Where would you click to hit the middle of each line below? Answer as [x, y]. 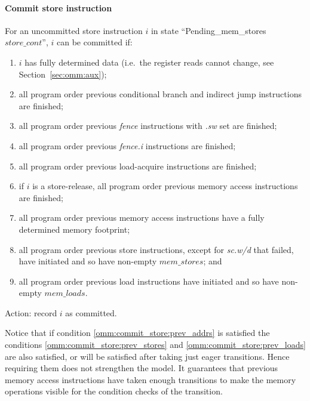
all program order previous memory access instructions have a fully [142, 218]
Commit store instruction [59, 7]
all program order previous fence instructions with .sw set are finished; [148, 126]
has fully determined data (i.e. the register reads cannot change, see [149, 62]
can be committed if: [94, 42]
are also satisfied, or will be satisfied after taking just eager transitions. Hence [147, 356]
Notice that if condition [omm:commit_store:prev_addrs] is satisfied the [137, 333]
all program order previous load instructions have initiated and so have [149, 281]
